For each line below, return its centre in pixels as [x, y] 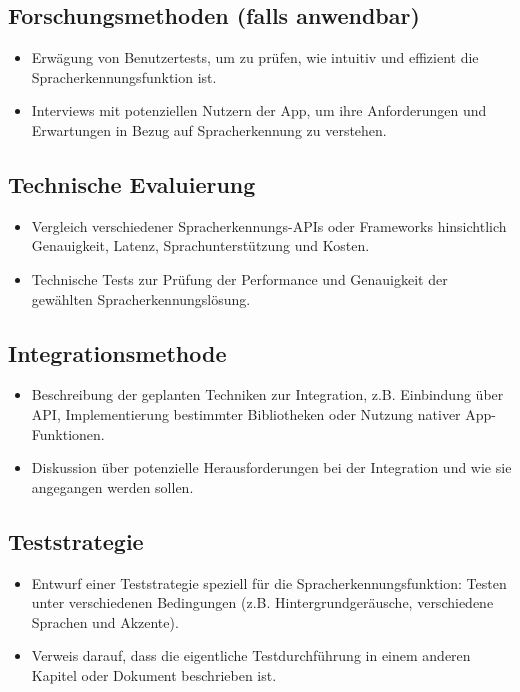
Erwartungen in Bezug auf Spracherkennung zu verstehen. [209, 129]
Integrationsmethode [117, 352]
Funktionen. [68, 433]
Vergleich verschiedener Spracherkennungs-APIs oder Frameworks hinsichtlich [269, 225]
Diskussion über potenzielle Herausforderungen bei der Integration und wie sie [271, 467]
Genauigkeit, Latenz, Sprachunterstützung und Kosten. [200, 245]
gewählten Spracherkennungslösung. [141, 298]
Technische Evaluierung [132, 183]
